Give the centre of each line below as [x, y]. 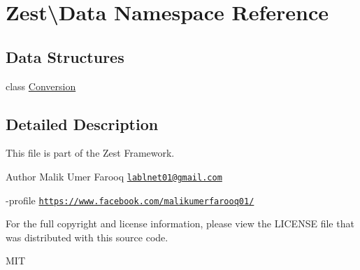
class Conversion [41, 86]
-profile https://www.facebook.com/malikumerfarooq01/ [130, 200]
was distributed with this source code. [87, 237]
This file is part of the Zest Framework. [90, 153]
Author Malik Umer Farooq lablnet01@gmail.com [114, 176]
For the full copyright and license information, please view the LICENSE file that [180, 223]
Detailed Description [82, 123]
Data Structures [65, 56]
